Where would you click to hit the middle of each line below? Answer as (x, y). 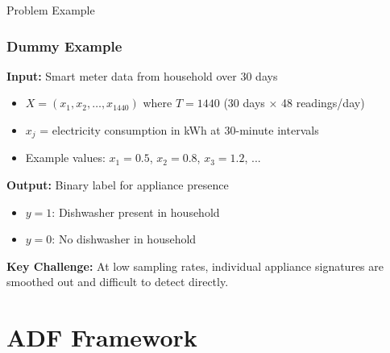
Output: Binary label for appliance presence (118, 185)
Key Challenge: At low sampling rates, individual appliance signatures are (195, 266)
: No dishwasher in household (124, 239)
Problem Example (51, 10)
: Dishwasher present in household (136, 212)
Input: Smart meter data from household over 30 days (142, 75)
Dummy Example (64, 46)
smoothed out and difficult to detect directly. (118, 282)
